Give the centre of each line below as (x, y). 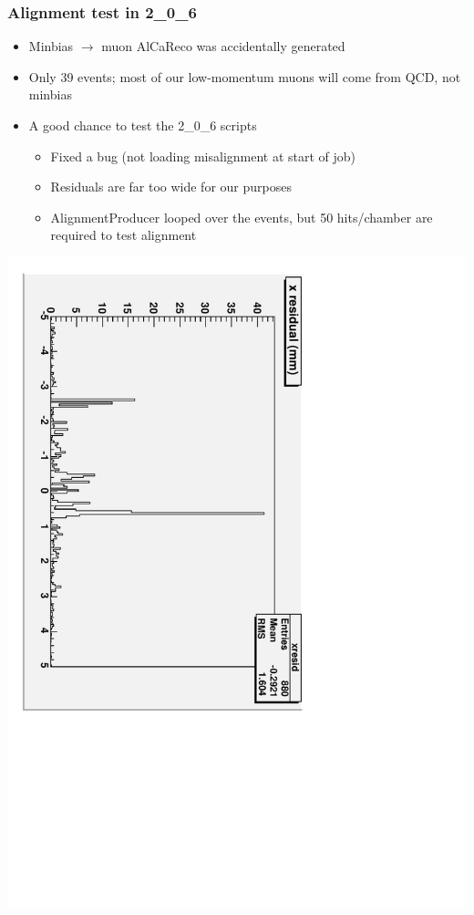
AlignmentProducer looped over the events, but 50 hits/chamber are (242, 217)
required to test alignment (124, 235)
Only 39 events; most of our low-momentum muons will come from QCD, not (245, 76)
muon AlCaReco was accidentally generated (223, 46)
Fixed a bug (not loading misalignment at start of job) (203, 156)
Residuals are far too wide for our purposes (171, 187)
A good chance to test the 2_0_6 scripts (143, 125)
